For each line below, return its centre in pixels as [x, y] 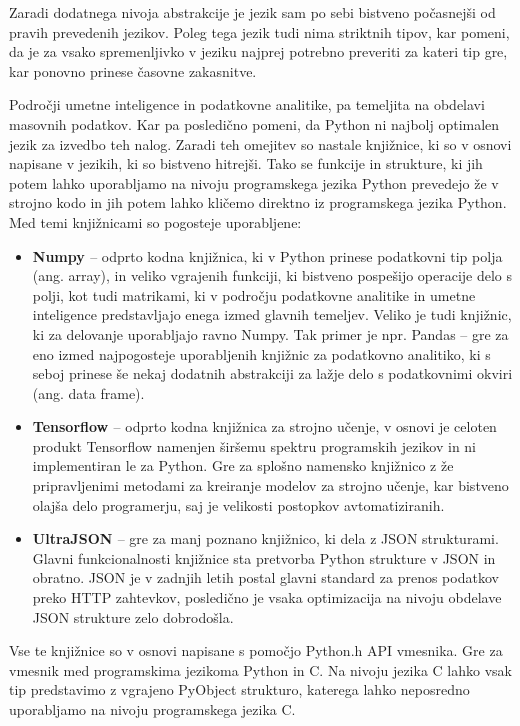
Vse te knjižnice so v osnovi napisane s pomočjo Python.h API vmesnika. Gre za [256, 650]
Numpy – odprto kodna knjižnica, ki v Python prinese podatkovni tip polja [267, 255]
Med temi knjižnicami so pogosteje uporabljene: [155, 221]
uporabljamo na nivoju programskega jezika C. [152, 709]
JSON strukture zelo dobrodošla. [133, 616]
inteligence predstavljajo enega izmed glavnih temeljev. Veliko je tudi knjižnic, [272, 314]
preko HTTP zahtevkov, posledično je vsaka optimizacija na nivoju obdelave [267, 597]
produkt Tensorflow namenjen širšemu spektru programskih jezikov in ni [254, 445]
